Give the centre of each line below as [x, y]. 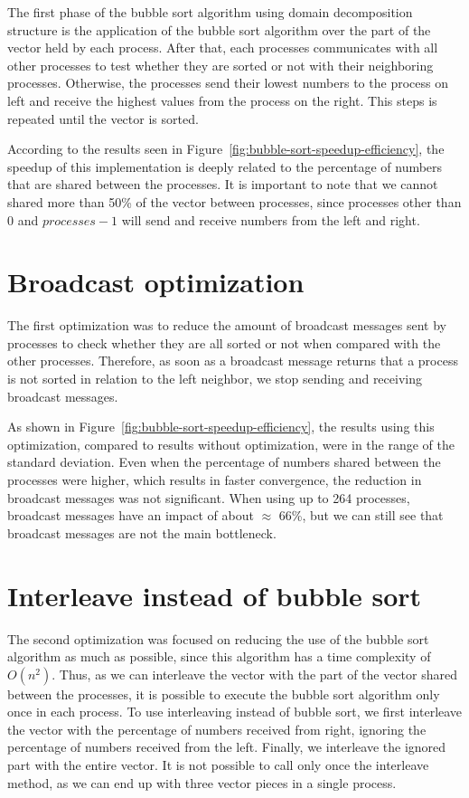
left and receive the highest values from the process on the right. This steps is [222, 100]
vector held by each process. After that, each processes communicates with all [223, 47]
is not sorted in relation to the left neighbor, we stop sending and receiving [215, 379]
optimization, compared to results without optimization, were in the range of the [231, 444]
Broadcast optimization [156, 282]
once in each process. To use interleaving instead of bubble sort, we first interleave [235, 712]
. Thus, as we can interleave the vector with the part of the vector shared [255, 674]
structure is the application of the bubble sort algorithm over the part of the [219, 29]
